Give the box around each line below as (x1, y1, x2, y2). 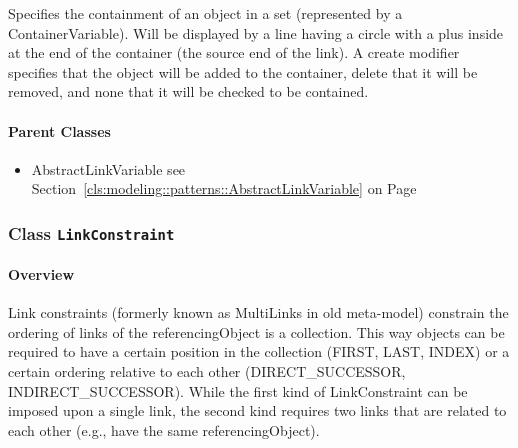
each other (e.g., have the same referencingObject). (8, 419, 320, 440)
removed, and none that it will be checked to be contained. (8, 81, 369, 102)
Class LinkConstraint (8, 220, 175, 245)
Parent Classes (8, 120, 111, 141)
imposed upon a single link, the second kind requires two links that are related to (8, 400, 507, 421)
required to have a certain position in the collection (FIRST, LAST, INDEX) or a (8, 341, 510, 362)
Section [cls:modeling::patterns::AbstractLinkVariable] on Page (31, 178, 417, 199)
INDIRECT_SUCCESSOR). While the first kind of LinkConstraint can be (8, 380, 468, 401)
